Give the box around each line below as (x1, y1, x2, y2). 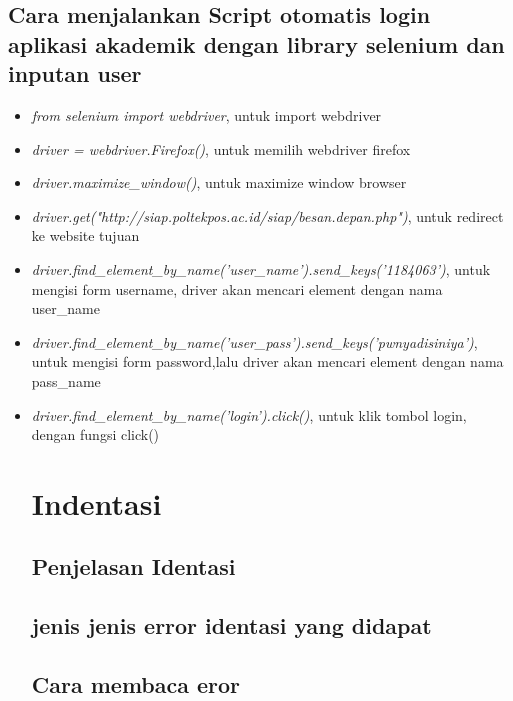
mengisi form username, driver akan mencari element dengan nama (31, 278, 443, 299)
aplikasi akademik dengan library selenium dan (8, 28, 505, 59)
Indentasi (31, 482, 162, 523)
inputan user (8, 58, 142, 89)
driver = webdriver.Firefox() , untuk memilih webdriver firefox (31, 138, 411, 159)
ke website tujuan (31, 225, 140, 246)
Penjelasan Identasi (31, 551, 236, 582)
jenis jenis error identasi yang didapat (31, 610, 432, 641)
